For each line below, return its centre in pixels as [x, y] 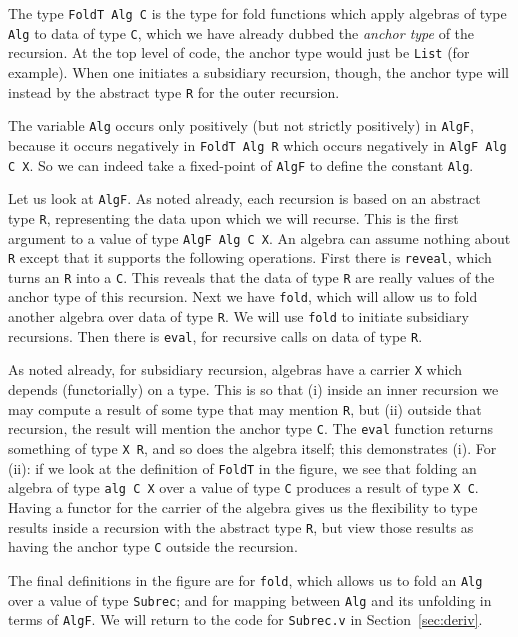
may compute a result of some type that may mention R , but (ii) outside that [245, 408]
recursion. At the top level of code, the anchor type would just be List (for [239, 52]
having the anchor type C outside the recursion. [153, 546]
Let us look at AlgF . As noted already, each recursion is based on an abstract [244, 198]
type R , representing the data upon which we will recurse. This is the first [233, 217]
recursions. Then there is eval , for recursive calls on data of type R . [215, 335]
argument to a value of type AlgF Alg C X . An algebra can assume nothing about [259, 237]
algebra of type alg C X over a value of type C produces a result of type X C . [243, 487]
